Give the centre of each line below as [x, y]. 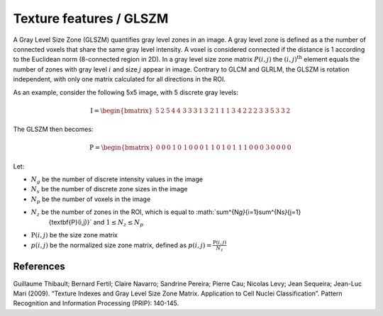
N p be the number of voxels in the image [91, 200]
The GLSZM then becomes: [53, 129]
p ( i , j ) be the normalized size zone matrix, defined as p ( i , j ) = [121, 245]
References [39, 267]
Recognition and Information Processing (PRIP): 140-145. [96, 303]
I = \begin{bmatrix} [121, 111]
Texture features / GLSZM [91, 18]
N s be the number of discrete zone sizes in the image [109, 190]
